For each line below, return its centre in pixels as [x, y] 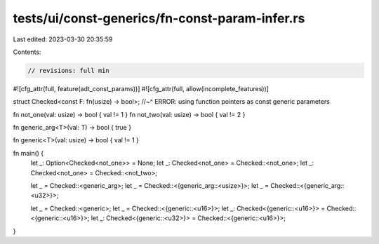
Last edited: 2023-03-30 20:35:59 [63, 39]
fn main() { [28, 153]
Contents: [27, 52]
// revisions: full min [69, 70]
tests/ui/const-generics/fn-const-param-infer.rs [159, 18]
